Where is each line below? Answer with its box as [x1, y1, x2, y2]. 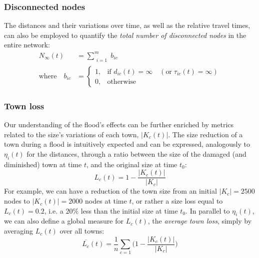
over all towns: [59, 226, 104, 236]
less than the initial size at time [80, 205, 178, 216]
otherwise [107, 78, 136, 85]
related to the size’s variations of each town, [4, 129, 139, 139]
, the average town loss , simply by [147, 216, 252, 226]
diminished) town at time [4, 159, 82, 169]
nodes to [4, 196, 30, 206]
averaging [4, 226, 33, 236]
